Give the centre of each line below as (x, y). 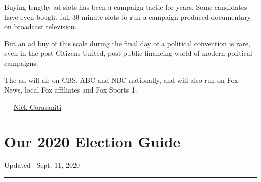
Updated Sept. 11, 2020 (42, 165)
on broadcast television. (40, 26)
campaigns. (21, 63)
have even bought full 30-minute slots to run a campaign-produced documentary (128, 16)
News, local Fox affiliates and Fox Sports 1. (71, 90)
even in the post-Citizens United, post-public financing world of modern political (128, 53)
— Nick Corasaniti (33, 106)
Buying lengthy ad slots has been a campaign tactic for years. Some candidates (126, 7)
